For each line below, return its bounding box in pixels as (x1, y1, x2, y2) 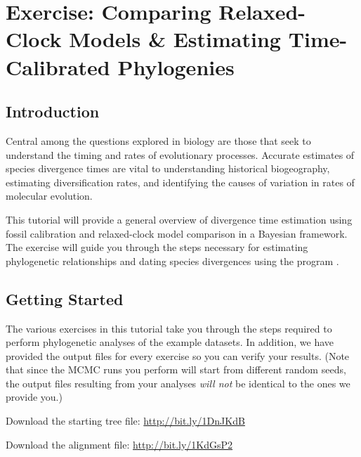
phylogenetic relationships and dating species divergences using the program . (6, 253, 339, 268)
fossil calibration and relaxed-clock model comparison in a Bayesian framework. (6, 226, 348, 240)
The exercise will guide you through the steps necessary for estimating (6, 240, 308, 255)
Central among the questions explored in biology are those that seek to (6, 133, 311, 148)
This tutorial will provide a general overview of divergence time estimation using (6, 212, 353, 226)
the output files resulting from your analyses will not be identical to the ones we (6, 375, 350, 390)
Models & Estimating (69, 25, 281, 53)
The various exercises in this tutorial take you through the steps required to (6, 321, 332, 335)
